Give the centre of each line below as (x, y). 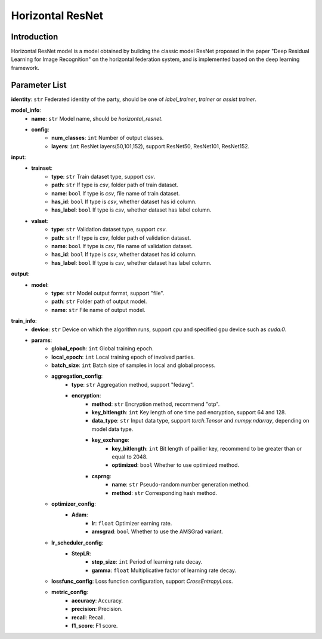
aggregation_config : (77, 376)
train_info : (24, 321)
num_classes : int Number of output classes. (108, 138)
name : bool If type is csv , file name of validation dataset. (122, 246)
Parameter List (39, 85)
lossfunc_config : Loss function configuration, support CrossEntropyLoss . (142, 581)
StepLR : (82, 554)
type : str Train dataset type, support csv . (103, 176)
